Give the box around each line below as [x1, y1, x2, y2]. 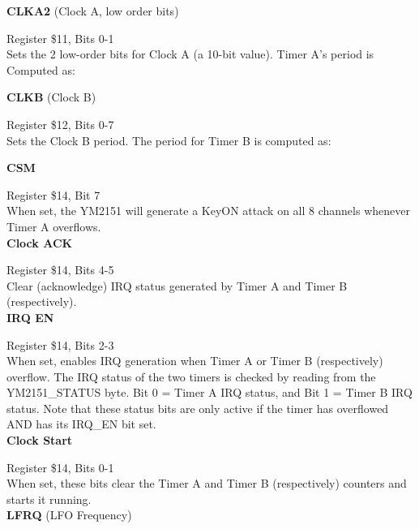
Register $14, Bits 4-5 [6, 261, 114, 278]
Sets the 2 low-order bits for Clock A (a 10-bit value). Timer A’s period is [6, 45, 374, 62]
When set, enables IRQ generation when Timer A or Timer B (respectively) [6, 352, 383, 369]
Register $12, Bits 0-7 [6, 115, 114, 132]
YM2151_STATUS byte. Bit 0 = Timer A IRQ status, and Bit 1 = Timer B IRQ [6, 384, 413, 401]
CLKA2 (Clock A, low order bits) [6, 2, 179, 19]
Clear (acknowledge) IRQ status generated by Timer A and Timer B [6, 277, 348, 294]
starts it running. [6, 490, 92, 507]
